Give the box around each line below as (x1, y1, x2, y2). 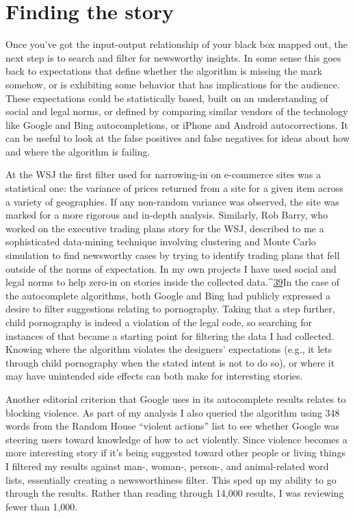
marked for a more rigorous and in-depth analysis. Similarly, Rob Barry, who (5, 208, 328, 222)
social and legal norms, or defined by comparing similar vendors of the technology (5, 104, 348, 119)
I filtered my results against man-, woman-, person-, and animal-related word (5, 458, 329, 473)
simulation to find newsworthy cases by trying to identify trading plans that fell (5, 248, 340, 262)
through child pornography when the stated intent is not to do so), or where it (5, 355, 335, 369)
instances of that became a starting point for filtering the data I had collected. (5, 328, 334, 343)
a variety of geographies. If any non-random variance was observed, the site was (5, 194, 339, 208)
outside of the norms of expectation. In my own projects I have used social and (5, 261, 337, 275)
